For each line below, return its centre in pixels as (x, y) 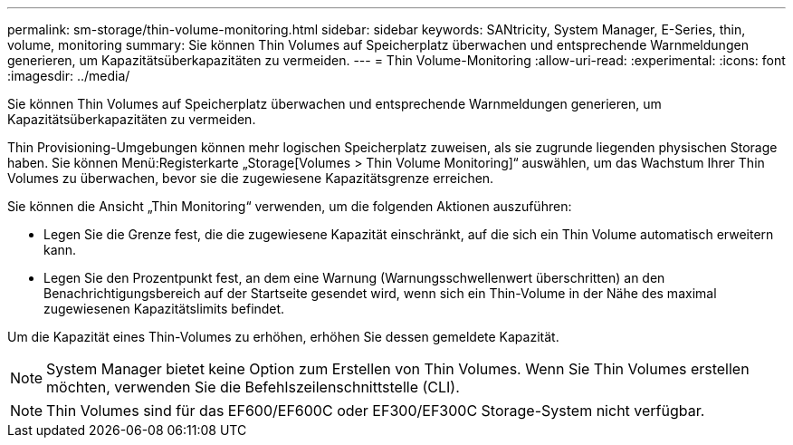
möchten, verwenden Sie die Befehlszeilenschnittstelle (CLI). (253, 387)
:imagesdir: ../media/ (69, 76)
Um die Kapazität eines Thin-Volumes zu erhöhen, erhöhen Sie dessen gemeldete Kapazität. (283, 337)
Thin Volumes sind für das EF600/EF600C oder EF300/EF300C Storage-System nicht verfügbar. (376, 411)
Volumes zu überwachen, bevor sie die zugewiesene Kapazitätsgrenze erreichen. (251, 178)
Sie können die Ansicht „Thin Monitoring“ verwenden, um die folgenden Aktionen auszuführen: (290, 206)
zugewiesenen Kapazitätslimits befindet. (164, 309)
